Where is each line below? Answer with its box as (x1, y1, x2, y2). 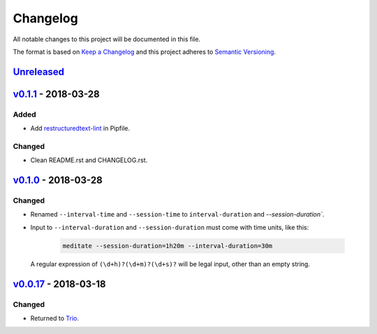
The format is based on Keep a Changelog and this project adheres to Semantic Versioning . (13, 48, 276, 56)
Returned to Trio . (30, 314, 80, 322)
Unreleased (13, 66, 65, 78)
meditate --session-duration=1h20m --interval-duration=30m (62, 242, 273, 249)
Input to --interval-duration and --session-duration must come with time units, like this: (30, 223, 309, 231)
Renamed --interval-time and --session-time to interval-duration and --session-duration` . (30, 210, 325, 219)
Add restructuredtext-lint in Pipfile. (30, 124, 131, 133)
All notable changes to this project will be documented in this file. (13, 35, 201, 43)
